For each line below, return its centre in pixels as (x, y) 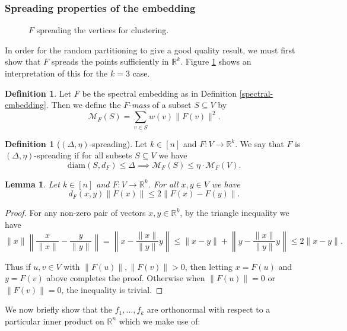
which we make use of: (160, 321)
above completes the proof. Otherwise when (126, 278)
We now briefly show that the (58, 309)
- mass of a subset (160, 105)
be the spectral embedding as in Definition (160, 93)
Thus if (18, 266)
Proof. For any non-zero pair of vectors (75, 213)
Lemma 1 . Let (32, 184)
